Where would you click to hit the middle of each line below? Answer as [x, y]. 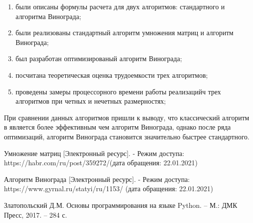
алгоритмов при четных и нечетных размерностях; [91, 101]
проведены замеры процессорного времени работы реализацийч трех [118, 91]
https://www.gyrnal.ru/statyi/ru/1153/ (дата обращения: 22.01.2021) [109, 189]
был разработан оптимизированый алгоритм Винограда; [99, 58]
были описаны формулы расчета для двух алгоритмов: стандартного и [120, 6]
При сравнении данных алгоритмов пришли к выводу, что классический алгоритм [127, 117]
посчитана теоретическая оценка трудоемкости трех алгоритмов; [112, 75]
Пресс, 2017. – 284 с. [36, 214]
